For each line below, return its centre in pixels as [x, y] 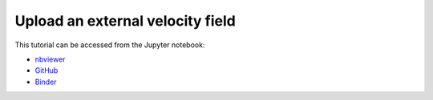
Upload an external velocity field [125, 21]
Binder [46, 82]
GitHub [47, 70]
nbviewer [50, 59]
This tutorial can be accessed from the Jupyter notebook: [110, 45]
